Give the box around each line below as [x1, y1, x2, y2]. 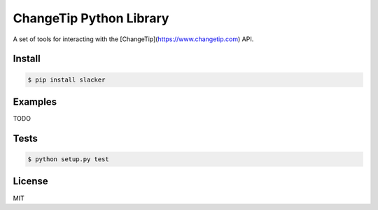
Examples [13, 96, 57, 107]
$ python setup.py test [27, 156, 110, 163]
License [13, 175, 48, 188]
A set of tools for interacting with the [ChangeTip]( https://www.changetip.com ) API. [13, 35, 254, 43]
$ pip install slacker [27, 75, 106, 84]
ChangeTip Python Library [13, 10, 169, 26]
